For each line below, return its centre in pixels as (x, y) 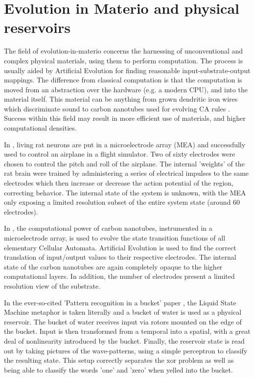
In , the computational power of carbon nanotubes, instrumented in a (108, 228)
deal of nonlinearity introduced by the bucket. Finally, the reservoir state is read (124, 340)
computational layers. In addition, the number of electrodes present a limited (119, 276)
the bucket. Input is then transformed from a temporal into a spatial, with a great (127, 331)
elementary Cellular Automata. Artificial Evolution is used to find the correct (120, 247)
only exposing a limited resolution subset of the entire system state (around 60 (122, 202)
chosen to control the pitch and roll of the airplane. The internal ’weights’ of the (124, 163)
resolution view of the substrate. (52, 285)
